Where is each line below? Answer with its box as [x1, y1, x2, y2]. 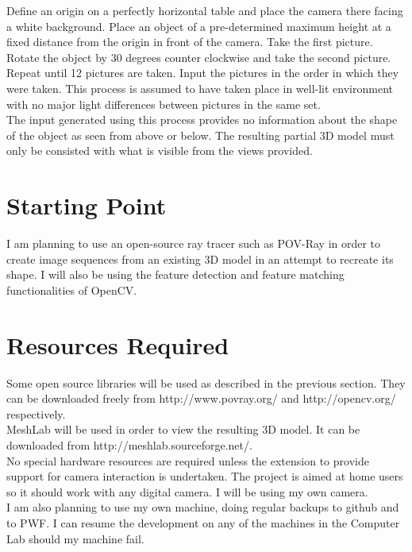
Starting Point [6, 189, 167, 222]
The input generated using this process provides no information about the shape [6, 111, 398, 128]
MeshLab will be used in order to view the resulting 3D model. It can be [6, 421, 360, 438]
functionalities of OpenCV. [6, 281, 137, 298]
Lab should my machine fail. [6, 530, 144, 546]
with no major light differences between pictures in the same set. [6, 95, 321, 112]
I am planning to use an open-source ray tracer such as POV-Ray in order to [6, 235, 381, 252]
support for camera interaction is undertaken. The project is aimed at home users [6, 468, 403, 484]
